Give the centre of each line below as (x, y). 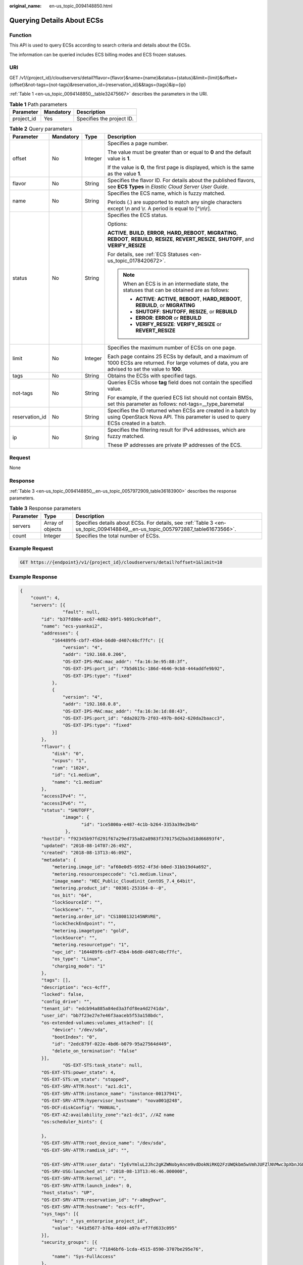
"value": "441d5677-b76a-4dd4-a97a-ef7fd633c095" (114, 1228)
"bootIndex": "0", (75, 1037)
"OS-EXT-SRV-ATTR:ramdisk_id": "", (85, 1150)
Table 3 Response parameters (45, 509)
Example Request (31, 549)
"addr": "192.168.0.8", (92, 704)
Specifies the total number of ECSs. (118, 535)
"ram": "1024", (70, 768)
